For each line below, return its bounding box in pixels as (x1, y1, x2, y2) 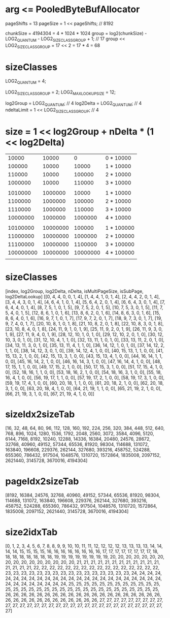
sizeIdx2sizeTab (5, 408, 75, 420)
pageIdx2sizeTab (5, 475, 79, 487)
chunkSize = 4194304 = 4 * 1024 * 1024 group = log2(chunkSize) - (5, 30, 147, 36)
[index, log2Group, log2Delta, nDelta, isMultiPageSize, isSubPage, (5, 288, 144, 294)
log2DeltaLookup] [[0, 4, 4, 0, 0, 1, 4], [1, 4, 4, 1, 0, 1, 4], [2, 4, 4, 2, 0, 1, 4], (5, 293, 160, 299)
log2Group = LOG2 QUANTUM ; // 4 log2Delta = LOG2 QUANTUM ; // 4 (5, 100, 142, 107)
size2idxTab (5, 526, 58, 538)
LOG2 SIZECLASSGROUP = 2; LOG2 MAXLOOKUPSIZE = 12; (5, 89, 116, 97)
